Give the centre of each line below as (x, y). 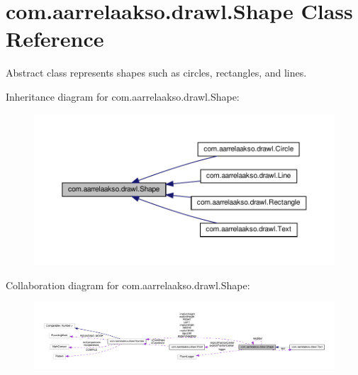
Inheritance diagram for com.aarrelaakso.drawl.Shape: (123, 96)
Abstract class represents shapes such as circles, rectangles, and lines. (156, 73)
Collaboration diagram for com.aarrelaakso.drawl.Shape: (128, 285)
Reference (55, 39)
